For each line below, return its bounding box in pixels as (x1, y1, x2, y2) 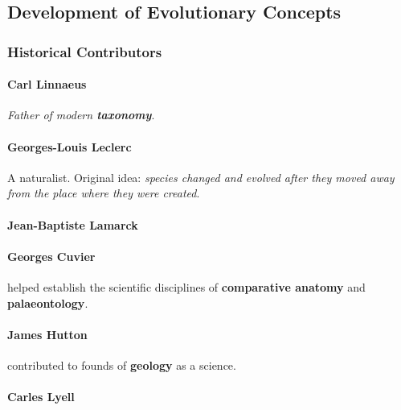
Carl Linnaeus (7, 76, 87, 93)
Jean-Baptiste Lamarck (7, 216, 138, 233)
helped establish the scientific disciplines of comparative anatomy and (7, 278, 366, 295)
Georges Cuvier (7, 247, 96, 264)
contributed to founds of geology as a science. (7, 356, 236, 373)
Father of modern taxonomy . (7, 106, 155, 123)
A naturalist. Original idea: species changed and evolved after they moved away (7, 168, 395, 185)
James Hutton (7, 325, 88, 342)
